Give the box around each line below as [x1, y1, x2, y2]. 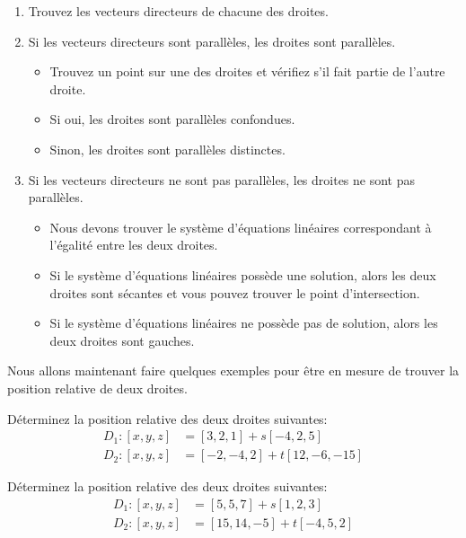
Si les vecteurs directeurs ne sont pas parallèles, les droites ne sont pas [28, 170, 416, 189]
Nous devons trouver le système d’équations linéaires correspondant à [49, 217, 432, 236]
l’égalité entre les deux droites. [49, 235, 218, 254]
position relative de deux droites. [7, 378, 188, 397]
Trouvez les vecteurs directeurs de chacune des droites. [28, 2, 329, 20]
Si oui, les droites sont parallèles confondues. [49, 110, 295, 128]
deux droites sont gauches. [49, 331, 195, 349]
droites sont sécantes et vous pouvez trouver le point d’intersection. [49, 283, 420, 302]
